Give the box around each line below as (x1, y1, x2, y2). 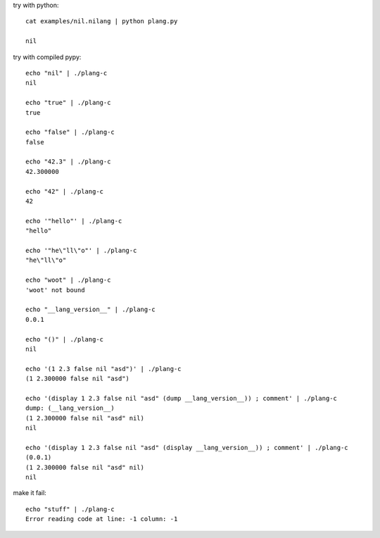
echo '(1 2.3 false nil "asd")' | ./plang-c (25, 365, 182, 373)
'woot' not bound (25, 286, 85, 294)
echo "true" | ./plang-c (25, 99, 111, 107)
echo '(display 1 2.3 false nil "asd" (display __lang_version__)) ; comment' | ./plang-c (25, 444, 348, 451)
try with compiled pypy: (13, 53, 82, 61)
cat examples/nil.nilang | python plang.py (25, 18, 178, 25)
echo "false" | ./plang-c (25, 128, 115, 137)
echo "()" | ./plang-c (25, 335, 104, 343)
